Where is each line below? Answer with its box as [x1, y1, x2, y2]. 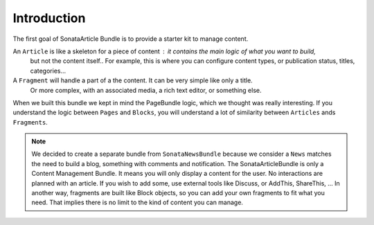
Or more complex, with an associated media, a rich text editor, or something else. [30, 86, 262, 94]
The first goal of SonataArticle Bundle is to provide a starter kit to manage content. [12, 35, 249, 43]
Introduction [12, 10, 86, 26]
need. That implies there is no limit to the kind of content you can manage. [31, 198, 244, 207]
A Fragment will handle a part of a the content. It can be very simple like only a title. [12, 76, 253, 84]
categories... [30, 66, 66, 75]
